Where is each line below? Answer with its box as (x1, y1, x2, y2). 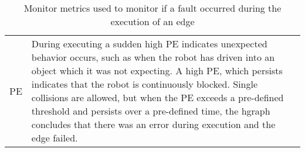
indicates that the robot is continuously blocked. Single (31, 77, 258, 91)
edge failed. (31, 131, 78, 144)
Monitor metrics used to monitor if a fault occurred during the (23, 1, 282, 15)
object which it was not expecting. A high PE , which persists (31, 64, 283, 77)
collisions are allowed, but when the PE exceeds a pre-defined (31, 91, 284, 104)
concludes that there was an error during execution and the (31, 118, 276, 131)
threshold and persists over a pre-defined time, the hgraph (31, 104, 270, 118)
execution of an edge (110, 15, 195, 28)
